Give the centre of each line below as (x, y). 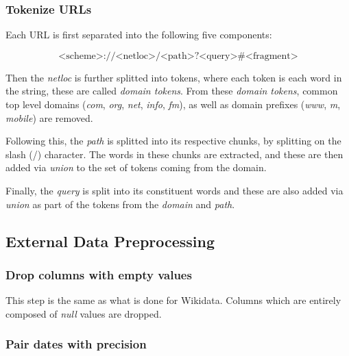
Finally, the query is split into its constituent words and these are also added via (174, 190)
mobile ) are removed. (49, 117)
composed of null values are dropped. (84, 313)
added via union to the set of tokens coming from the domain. (136, 167)
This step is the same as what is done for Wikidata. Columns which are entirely (173, 300)
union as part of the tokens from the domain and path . (120, 204)
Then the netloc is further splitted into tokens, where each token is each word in (174, 77)
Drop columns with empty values (99, 274)
